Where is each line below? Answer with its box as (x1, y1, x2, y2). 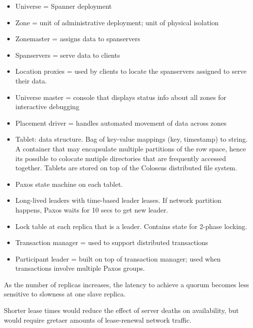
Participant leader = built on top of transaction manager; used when (15, 253, 221, 263)
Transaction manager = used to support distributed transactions (15, 237, 208, 247)
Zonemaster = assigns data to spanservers (15, 33, 141, 44)
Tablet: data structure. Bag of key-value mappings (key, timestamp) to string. (15, 134, 248, 144)
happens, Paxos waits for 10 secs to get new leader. (15, 204, 168, 214)
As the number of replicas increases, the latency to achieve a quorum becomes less (4, 279, 249, 289)
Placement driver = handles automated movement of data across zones (15, 117, 227, 128)
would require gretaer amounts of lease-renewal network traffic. (4, 314, 192, 325)
